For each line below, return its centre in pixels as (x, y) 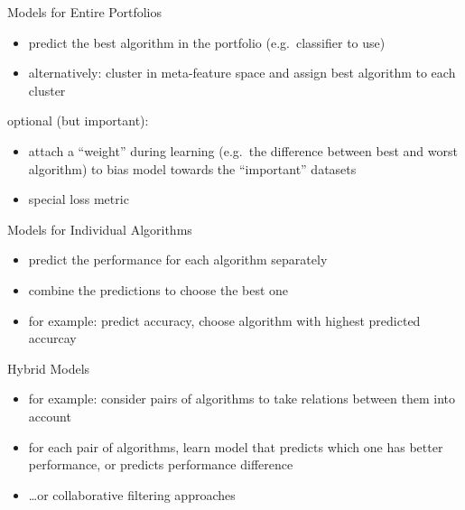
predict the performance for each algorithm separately (178, 260)
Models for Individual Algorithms (100, 229)
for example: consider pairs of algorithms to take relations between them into (242, 399)
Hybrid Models (49, 368)
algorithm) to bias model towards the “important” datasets (192, 168)
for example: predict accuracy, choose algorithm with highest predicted (224, 320)
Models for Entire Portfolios (85, 12)
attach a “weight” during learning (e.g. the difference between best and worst (243, 150)
